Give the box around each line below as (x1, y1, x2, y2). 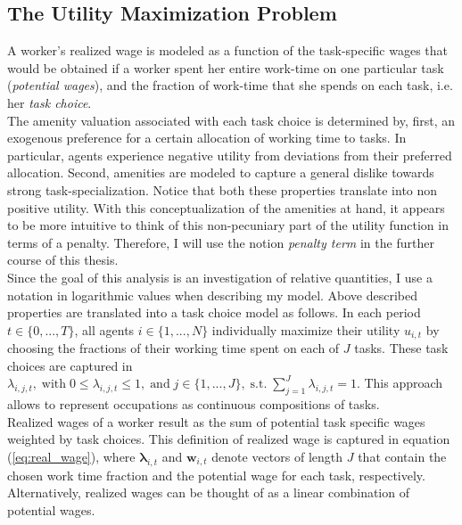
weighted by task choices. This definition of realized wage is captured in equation (7, 430, 450, 448)
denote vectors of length (211, 447, 343, 465)
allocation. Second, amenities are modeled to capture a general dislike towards (7, 163, 434, 182)
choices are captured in (7, 356, 133, 374)
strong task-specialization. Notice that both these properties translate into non (7, 180, 438, 199)
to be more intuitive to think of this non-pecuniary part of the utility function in (7, 216, 449, 234)
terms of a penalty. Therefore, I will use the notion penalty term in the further (7, 233, 434, 251)
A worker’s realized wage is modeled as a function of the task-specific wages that (7, 41, 449, 60)
